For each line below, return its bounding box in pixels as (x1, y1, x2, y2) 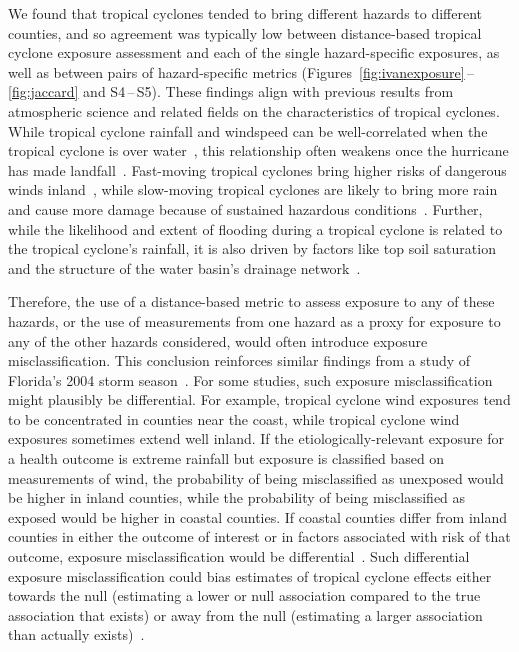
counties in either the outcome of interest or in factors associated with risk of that (8, 526, 511, 547)
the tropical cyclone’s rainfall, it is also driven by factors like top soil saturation (8, 238, 496, 259)
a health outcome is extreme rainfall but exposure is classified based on (8, 448, 445, 469)
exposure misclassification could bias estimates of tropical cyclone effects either (8, 565, 492, 586)
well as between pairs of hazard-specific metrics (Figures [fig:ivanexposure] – (8, 61, 474, 82)
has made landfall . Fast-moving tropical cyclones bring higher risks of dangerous (8, 159, 507, 180)
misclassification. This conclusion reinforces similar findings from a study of (8, 350, 471, 371)
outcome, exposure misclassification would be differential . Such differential (8, 546, 470, 567)
